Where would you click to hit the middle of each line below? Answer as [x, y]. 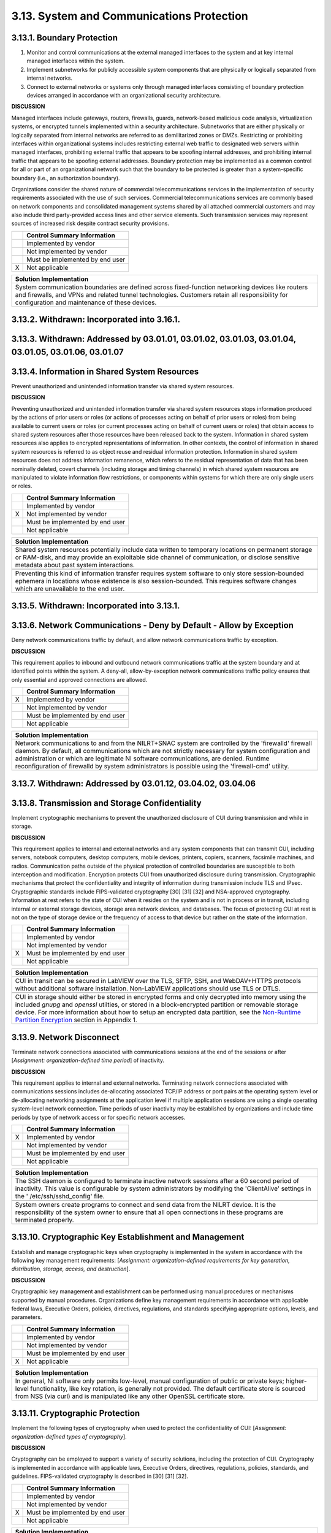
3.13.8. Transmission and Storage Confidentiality [106, 803]
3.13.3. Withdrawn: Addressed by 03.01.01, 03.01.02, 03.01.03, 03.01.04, [154, 339]
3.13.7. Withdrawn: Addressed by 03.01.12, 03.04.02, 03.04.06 [134, 783]
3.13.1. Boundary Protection [64, 38]
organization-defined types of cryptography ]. [69, 1436]
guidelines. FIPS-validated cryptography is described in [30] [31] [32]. [100, 1476]
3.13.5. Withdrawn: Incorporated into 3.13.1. [96, 606]
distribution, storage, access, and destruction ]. [71, 1269]
